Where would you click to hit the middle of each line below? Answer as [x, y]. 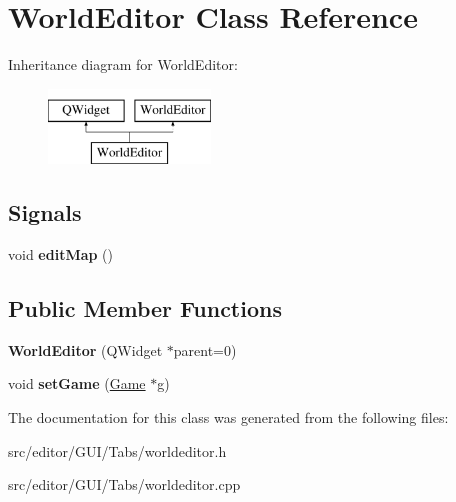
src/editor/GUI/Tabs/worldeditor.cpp [124, 484]
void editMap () [61, 254]
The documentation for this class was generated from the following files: [228, 417]
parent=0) [205, 349]
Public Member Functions [145, 308]
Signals [45, 212]
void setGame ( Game [77, 383]
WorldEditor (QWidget [85, 349]
